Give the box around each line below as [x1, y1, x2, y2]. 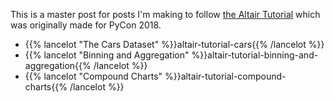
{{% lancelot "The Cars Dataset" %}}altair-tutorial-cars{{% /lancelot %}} [24, 39, 325, 50]
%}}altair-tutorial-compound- [164, 70, 287, 82]
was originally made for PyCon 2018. [10, 19, 162, 31]
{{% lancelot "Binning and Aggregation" [24, 49, 190, 61]
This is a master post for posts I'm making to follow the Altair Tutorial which [10, 9, 321, 20]
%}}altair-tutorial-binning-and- [191, 49, 319, 61]
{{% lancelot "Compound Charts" [24, 70, 163, 82]
